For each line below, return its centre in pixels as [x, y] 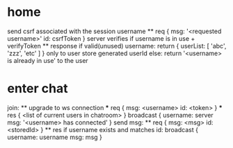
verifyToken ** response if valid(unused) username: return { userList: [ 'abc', [117, 46]
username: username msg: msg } [55, 137]
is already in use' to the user [48, 60]
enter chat [38, 89]
